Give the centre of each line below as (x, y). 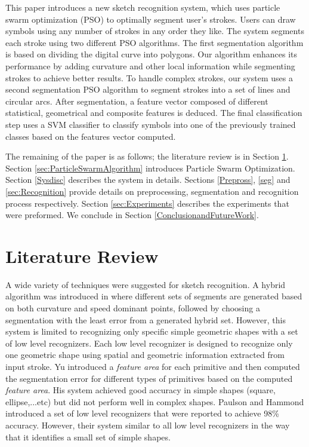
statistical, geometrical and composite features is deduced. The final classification (154, 113)
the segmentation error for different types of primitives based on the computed (149, 378)
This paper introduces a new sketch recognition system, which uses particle (143, 7)
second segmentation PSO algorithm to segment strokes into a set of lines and (148, 89)
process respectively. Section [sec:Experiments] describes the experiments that (147, 203)
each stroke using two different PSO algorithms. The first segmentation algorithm (154, 42)
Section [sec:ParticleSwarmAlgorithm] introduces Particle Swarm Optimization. (150, 168)
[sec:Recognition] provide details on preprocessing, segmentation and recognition (152, 191)
